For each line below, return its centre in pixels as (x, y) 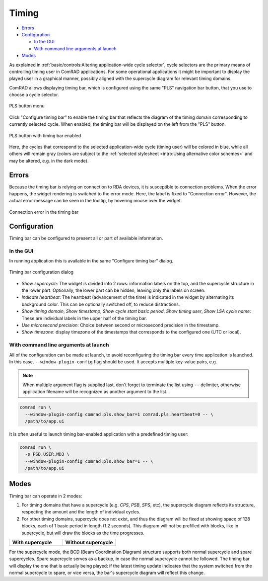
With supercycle (32, 542)
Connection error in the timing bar (44, 212)
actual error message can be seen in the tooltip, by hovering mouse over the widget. (96, 201)
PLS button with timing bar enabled (45, 135)
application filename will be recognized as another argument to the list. (95, 392)
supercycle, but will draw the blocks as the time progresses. (83, 533)
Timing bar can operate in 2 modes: (46, 496)
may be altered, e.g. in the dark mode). (49, 161)
